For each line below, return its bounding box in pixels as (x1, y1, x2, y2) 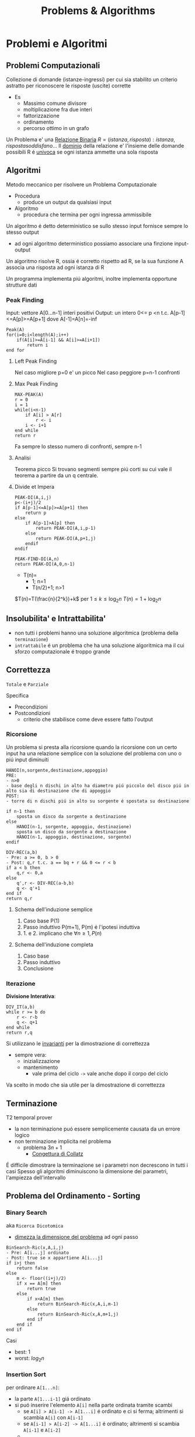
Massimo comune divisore (23, 100, 87, 107)
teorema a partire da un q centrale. (14, 472, 99, 479)
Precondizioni (14, 703, 48, 710)
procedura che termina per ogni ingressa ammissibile (23, 211, 152, 218)
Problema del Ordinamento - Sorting (6, 1191, 141, 1201)
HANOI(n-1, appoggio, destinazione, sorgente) (16, 834, 132, 840)
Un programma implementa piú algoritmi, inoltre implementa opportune (6, 275, 177, 282)
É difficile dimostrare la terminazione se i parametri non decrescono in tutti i (6, 1162, 189, 1169)
